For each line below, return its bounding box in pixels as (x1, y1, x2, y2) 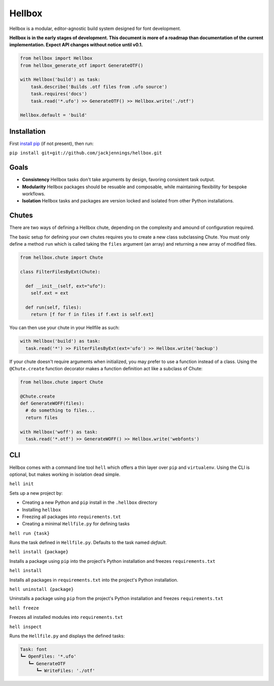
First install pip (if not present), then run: (9, 140, 94, 146)
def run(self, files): (25, 304, 82, 310)
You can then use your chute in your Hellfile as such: (9, 324, 120, 331)
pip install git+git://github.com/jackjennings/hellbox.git (9, 150, 162, 156)
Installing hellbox (22, 506, 61, 513)
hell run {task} (9, 530, 50, 536)
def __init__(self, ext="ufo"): (25, 283, 106, 289)
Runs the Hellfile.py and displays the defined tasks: (9, 633, 125, 639)
